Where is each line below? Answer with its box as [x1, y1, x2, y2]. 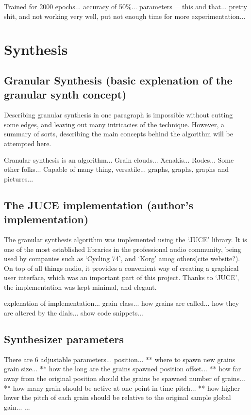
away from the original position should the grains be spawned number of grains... [4, 373, 245, 383]
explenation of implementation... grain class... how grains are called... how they [4, 298, 239, 308]
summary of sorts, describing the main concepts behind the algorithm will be [4, 129, 233, 139]
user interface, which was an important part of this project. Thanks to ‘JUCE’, [4, 272, 239, 282]
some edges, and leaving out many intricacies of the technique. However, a [4, 119, 225, 129]
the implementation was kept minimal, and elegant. [4, 282, 157, 292]
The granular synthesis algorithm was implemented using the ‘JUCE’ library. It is [4, 234, 247, 244]
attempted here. [4, 138, 51, 148]
